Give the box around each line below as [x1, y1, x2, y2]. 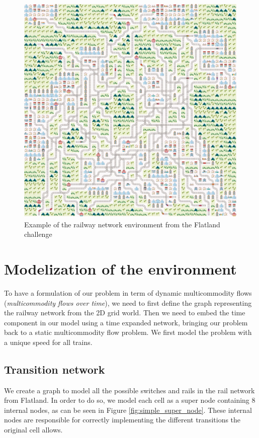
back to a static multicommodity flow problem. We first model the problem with [4, 327, 252, 337]
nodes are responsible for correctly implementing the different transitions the [4, 414, 241, 425]
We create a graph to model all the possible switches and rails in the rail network [4, 385, 255, 395]
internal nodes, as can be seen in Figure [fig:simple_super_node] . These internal [4, 404, 252, 415]
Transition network [4, 361, 105, 377]
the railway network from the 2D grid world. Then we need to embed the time [4, 307, 245, 318]
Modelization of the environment [4, 258, 237, 279]
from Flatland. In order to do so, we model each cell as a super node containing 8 [4, 395, 255, 405]
